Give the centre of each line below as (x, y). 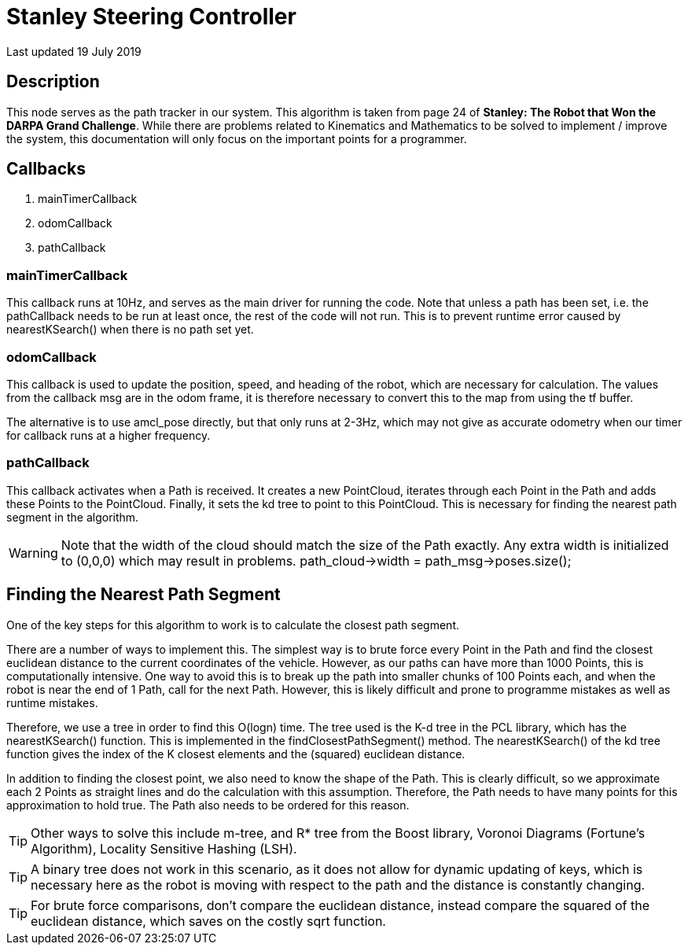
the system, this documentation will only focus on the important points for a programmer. (237, 138)
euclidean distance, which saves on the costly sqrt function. (208, 921)
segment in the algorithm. (73, 517)
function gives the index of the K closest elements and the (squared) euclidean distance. (236, 754)
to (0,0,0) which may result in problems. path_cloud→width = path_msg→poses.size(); (316, 560)
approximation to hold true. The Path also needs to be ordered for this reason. (208, 805)
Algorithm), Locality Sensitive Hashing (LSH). (164, 848)
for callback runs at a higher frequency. (109, 435)
